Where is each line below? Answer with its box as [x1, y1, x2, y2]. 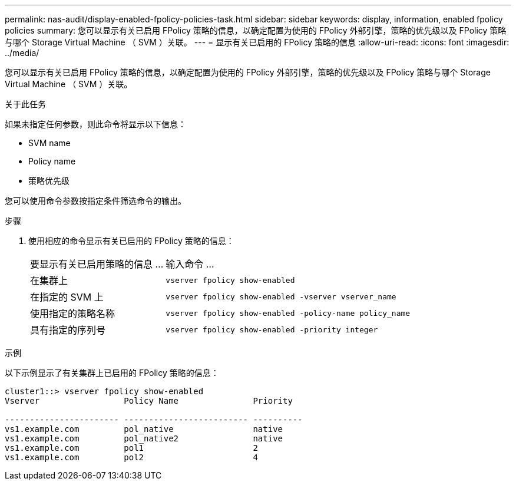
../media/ [5, 48, 39, 58]
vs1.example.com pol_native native [5, 424, 283, 434]
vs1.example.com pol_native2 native [5, 434, 283, 443]
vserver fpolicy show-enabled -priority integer [166, 325, 378, 334]
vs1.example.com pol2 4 [5, 453, 258, 462]
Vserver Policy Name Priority [5, 396, 293, 405]
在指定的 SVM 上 [30, 291, 104, 303]
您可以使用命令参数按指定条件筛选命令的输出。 [5, 196, 186, 206]
